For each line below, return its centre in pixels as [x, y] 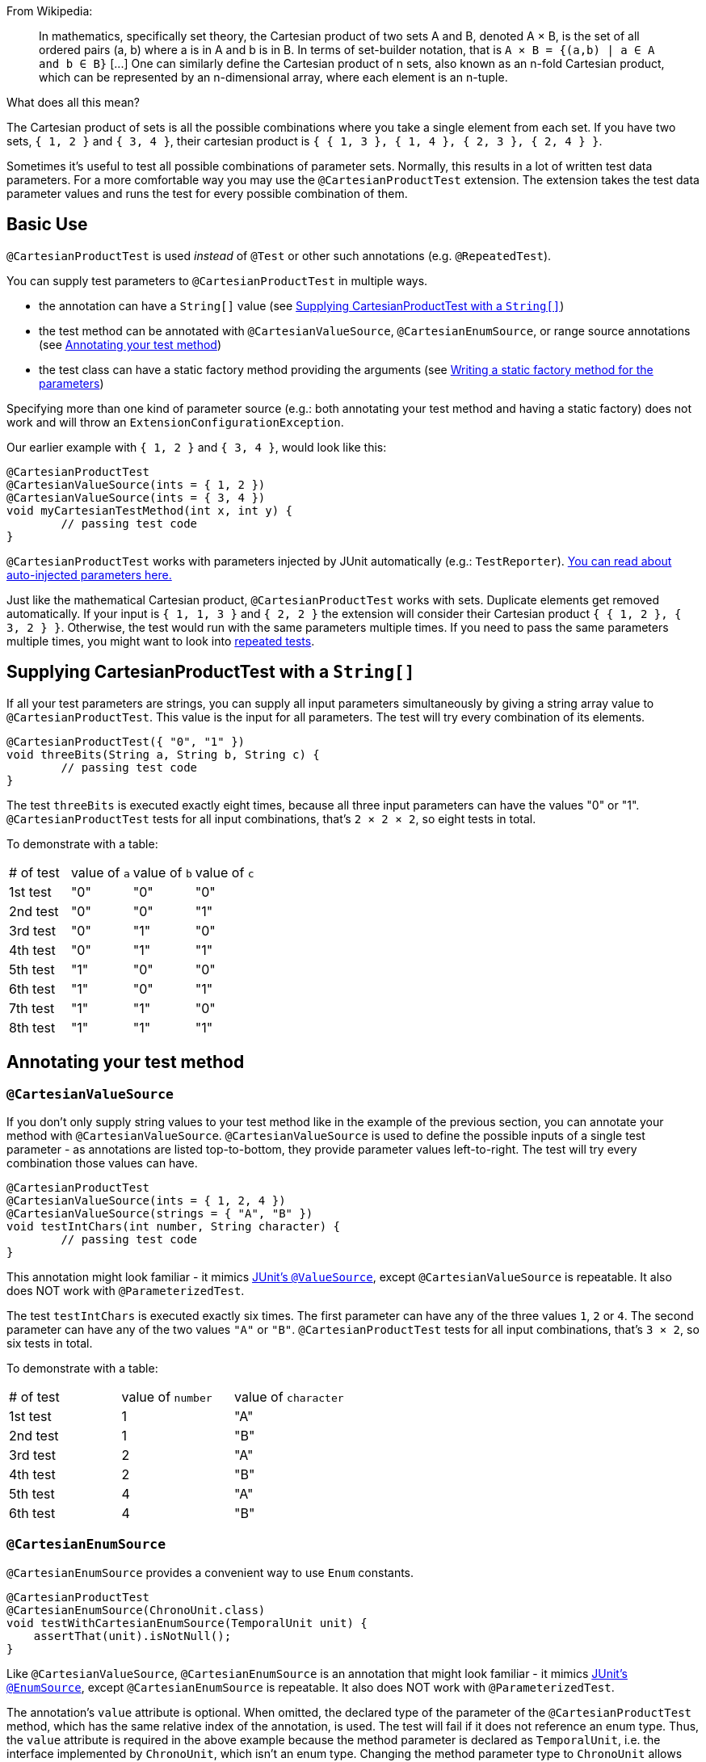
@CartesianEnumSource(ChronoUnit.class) [136, 1610]
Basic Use [47, 225]
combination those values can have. [102, 1163]
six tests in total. [50, 1343]
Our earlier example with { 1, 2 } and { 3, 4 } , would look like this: [197, 447]
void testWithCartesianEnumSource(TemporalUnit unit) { [187, 1623]
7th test [32, 1008]
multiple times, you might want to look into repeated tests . [161, 641]
